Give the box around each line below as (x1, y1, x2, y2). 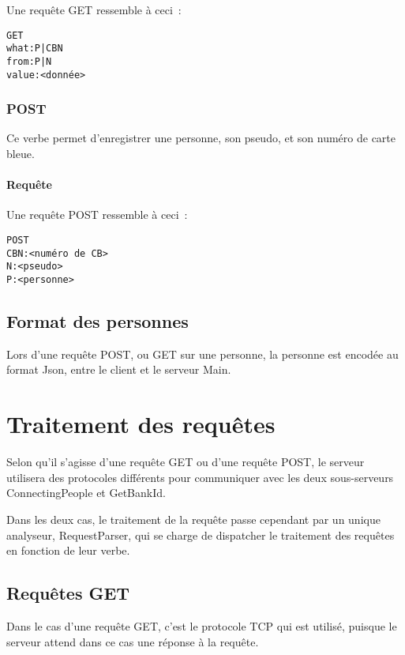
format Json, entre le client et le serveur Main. (6, 361, 231, 378)
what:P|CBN (6, 43, 63, 55)
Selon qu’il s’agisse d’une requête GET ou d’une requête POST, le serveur (6, 454, 365, 470)
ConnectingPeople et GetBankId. (6, 484, 166, 501)
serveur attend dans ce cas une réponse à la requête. (6, 633, 259, 649)
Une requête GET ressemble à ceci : (6, 2, 182, 17)
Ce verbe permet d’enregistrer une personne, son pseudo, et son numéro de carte (6, 130, 396, 146)
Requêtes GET (6, 581, 130, 605)
